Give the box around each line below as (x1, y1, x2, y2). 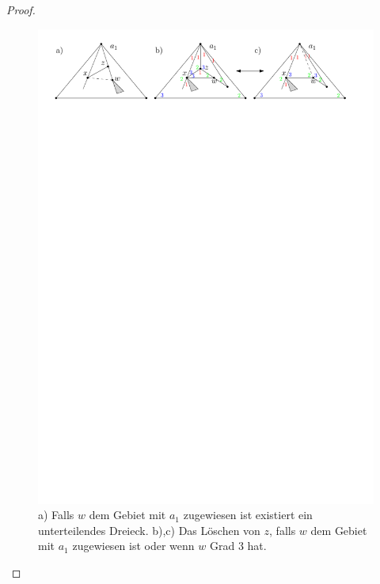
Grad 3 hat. (209, 537, 267, 554)
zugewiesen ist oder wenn (72, 537, 195, 554)
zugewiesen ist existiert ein (183, 506, 313, 523)
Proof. (6, 2, 36, 17)
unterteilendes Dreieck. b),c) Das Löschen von (38, 521, 260, 538)
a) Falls (38, 506, 74, 523)
